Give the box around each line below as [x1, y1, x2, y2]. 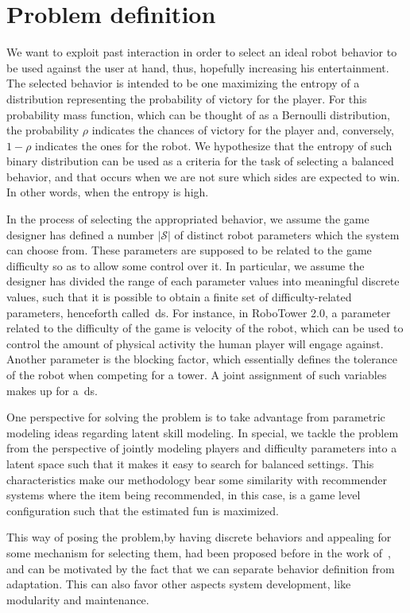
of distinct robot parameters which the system [174, 226, 400, 242]
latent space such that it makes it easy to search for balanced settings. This [6, 455, 374, 471]
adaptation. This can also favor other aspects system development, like [6, 576, 351, 592]
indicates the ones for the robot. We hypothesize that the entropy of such [35, 137, 393, 153]
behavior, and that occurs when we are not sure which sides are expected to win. [6, 168, 400, 184]
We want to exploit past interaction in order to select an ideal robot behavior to [6, 44, 397, 60]
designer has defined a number [6, 226, 154, 242]
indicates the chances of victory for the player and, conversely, [91, 122, 394, 138]
